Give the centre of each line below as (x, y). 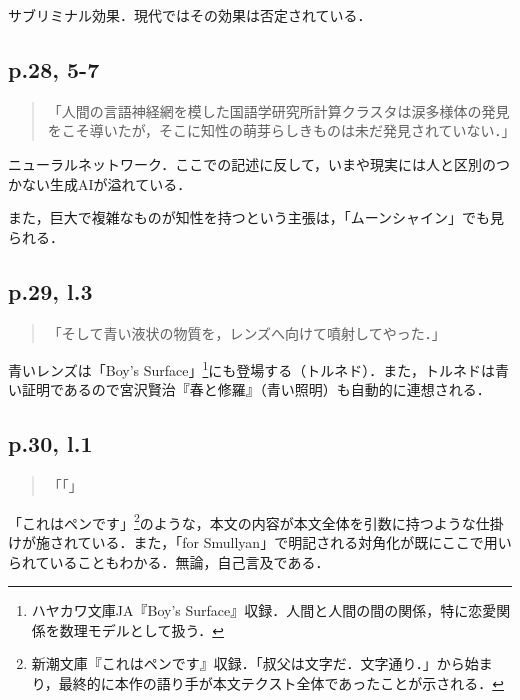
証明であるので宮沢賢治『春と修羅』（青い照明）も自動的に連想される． (256, 389)
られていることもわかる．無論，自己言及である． (169, 561)
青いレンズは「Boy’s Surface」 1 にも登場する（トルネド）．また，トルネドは (252, 368)
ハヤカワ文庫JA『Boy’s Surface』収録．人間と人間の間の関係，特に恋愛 (264, 610)
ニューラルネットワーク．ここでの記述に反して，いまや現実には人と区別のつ (259, 163)
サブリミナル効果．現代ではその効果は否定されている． (190, 15)
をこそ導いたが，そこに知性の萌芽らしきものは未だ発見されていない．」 (281, 130)
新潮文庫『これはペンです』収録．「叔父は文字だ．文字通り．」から (248, 663)
